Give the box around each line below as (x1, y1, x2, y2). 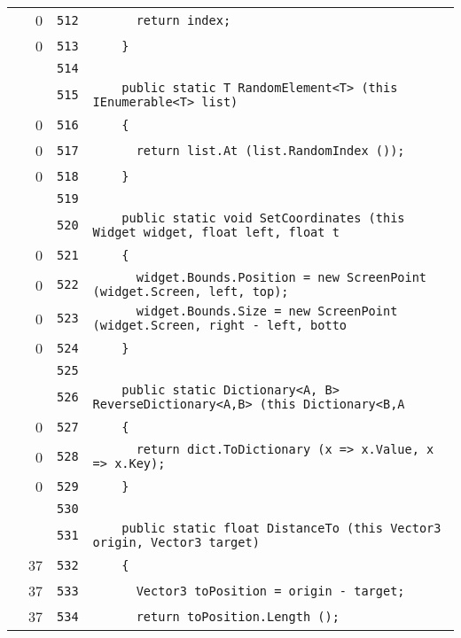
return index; (136, 12, 231, 27)
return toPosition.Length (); (136, 609, 340, 624)
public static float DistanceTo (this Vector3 (121, 521, 441, 535)
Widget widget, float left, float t (92, 225, 340, 239)
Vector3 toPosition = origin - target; (136, 583, 405, 598)
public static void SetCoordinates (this (121, 211, 405, 225)
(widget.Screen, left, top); (92, 284, 289, 299)
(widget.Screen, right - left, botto (92, 318, 348, 332)
